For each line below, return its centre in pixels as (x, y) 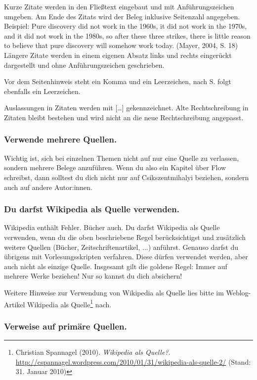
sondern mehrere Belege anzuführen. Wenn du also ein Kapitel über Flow (115, 167)
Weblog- (238, 292)
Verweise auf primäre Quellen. (65, 326)
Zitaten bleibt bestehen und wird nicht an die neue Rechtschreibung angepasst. (124, 117)
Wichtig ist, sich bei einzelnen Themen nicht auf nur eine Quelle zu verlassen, (122, 158)
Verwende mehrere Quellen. (61, 139)
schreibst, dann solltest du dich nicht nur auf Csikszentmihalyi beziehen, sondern (127, 177)
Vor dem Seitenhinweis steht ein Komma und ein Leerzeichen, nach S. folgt (118, 81)
